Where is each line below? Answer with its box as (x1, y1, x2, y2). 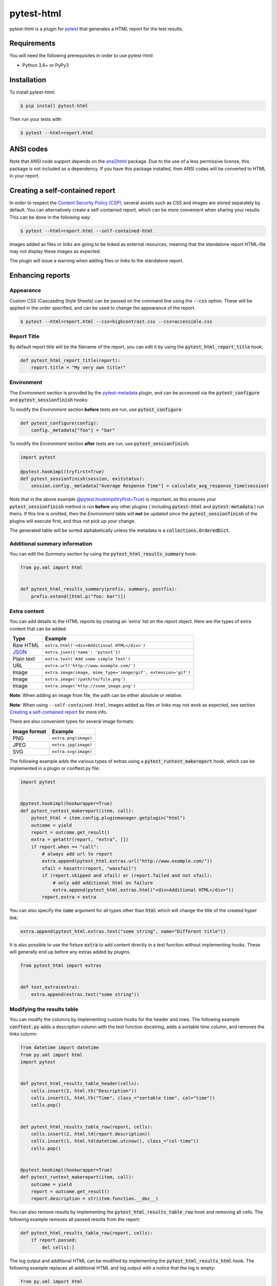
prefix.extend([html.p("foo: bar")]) (31, 593, 126, 599)
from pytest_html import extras (20, 962, 102, 969)
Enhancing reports (9, 271, 70, 280)
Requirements (9, 39, 56, 48)
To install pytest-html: (9, 89, 56, 95)
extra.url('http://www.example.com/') (45, 663, 136, 668)
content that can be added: (9, 626, 67, 632)
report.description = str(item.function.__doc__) (31, 1196, 159, 1202)
